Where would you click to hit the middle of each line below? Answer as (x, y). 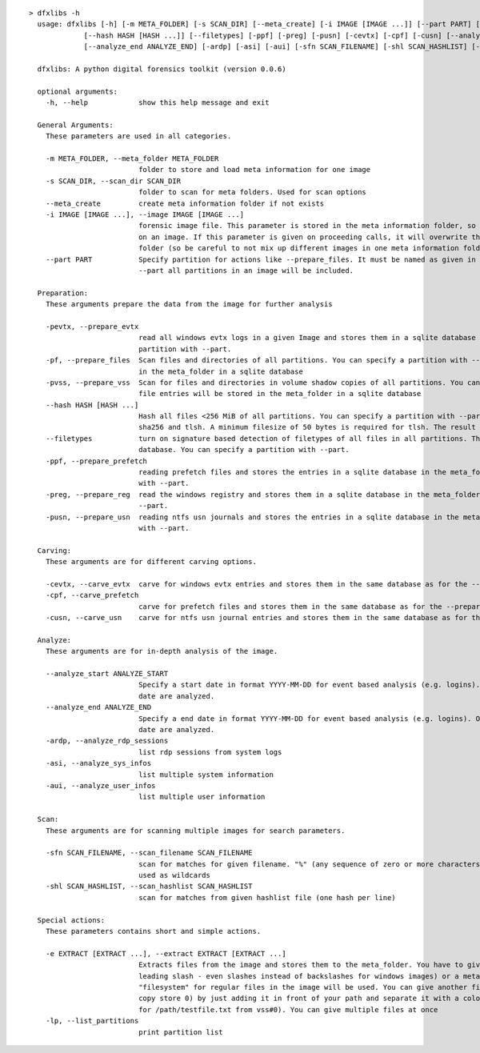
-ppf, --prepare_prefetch (96, 461)
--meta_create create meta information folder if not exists (185, 203)
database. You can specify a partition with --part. (244, 450)
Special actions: (71, 920)
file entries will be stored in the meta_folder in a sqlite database (280, 394)
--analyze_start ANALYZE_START (107, 674)
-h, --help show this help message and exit (157, 103)
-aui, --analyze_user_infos (100, 785)
